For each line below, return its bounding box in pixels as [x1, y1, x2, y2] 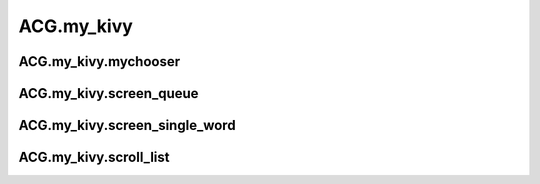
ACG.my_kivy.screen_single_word [18, 117, 236, 134]
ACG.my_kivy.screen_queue [18, 85, 199, 102]
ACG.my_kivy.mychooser [18, 53, 180, 70]
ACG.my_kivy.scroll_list [18, 149, 170, 166]
